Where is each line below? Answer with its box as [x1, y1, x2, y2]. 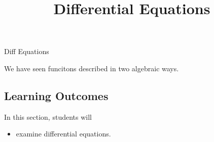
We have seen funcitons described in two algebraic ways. [4, 63, 179, 73]
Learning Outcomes [4, 87, 109, 103]
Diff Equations [4, 46, 49, 57]
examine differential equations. [16, 128, 111, 139]
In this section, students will [4, 111, 92, 122]
